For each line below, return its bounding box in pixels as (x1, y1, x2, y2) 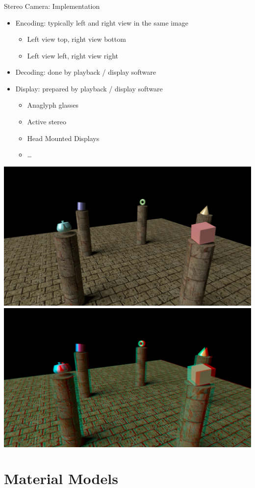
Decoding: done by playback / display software (15, 67, 156, 77)
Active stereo (27, 116, 67, 127)
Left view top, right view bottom (27, 34, 126, 44)
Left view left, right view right (27, 50, 118, 60)
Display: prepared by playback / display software (15, 83, 163, 93)
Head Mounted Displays (27, 133, 100, 143)
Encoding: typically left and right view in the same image (15, 17, 189, 28)
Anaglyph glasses (27, 100, 79, 110)
